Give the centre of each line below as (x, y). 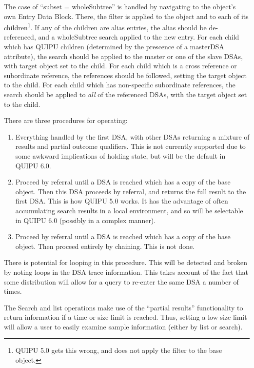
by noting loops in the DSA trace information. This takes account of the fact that (126, 272)
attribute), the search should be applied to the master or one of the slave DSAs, (123, 56)
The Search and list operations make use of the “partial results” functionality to (124, 307)
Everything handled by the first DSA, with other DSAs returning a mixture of (132, 136)
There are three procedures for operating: (66, 120)
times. (13, 291)
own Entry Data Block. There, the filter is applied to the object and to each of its (126, 16)
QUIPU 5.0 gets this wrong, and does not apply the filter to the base (119, 350)
